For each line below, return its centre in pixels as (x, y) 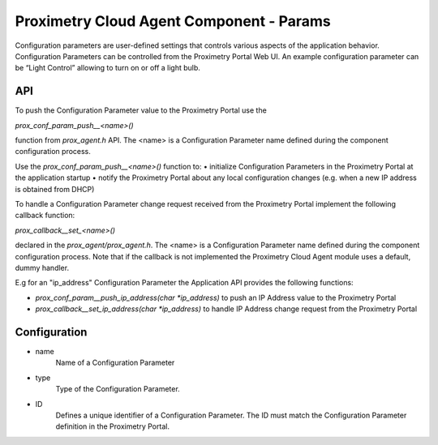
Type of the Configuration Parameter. (118, 389)
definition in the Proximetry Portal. (113, 426)
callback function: (45, 216)
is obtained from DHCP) (55, 189)
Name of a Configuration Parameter (115, 363)
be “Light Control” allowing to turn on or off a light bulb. (107, 68)
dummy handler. (42, 267)
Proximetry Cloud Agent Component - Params (173, 21)
